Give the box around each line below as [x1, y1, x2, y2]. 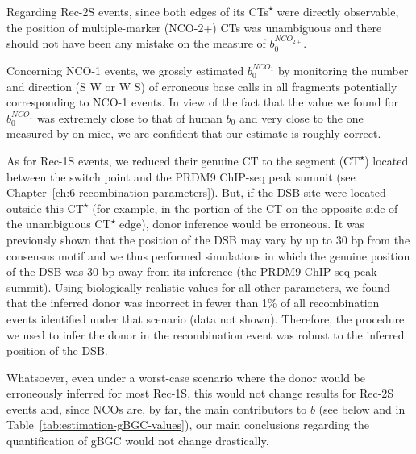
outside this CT [6, 199, 84, 216]
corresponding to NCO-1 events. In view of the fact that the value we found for [6, 94, 398, 110]
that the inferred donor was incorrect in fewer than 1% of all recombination [6, 294, 380, 311]
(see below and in [318, 400, 406, 417]
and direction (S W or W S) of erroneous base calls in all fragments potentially [6, 77, 397, 94]
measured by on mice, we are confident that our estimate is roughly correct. [6, 125, 381, 142]
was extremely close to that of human [36, 109, 223, 126]
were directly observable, [277, 3, 399, 19]
